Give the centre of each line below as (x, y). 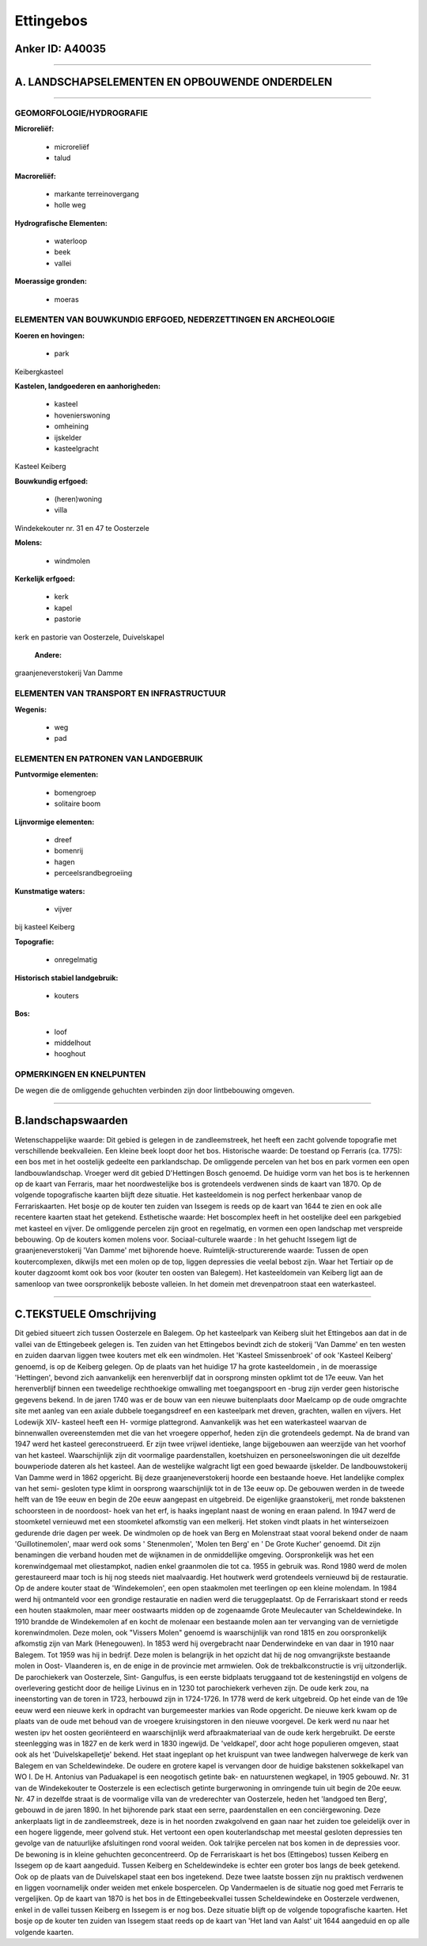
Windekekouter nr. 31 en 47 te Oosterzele (82, 528)
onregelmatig (76, 960)
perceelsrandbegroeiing (93, 873)
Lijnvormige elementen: (55, 822)
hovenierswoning (82, 415)
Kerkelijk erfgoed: (45, 579)
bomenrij (68, 851)
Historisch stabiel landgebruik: (66, 978)
